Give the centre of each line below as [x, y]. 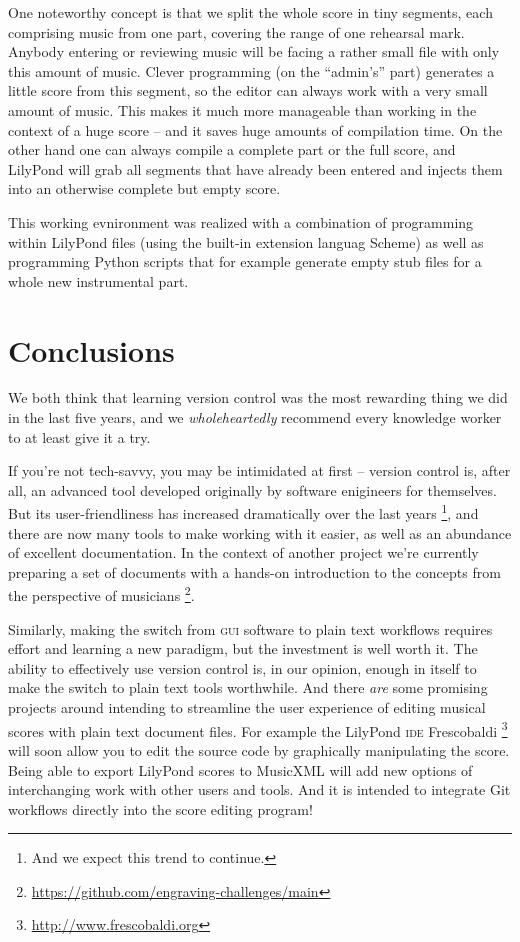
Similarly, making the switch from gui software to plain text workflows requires [250, 628]
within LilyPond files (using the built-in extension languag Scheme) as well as [246, 241]
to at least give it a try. [79, 436]
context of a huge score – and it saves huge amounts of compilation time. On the [255, 129]
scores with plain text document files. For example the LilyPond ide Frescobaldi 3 [258, 729]
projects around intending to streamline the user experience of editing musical [247, 707]
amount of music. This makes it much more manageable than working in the [242, 109]
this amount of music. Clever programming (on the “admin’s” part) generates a [251, 70]
